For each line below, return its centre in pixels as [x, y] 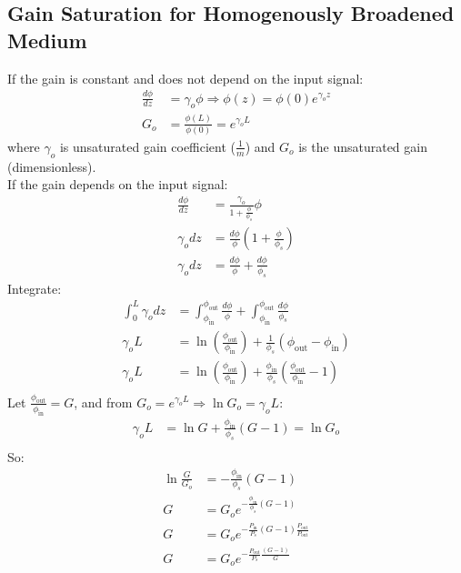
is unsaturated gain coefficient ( [148, 146]
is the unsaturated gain [363, 146]
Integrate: [35, 288]
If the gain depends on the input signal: [118, 184]
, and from [103, 402]
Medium [47, 40]
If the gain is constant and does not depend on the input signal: [185, 78]
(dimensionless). [52, 166]
